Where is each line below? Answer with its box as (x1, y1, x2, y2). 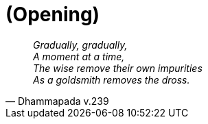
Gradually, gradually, (33, 38, 128, 51)
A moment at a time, (33, 50, 125, 62)
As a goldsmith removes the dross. (33, 73, 190, 86)
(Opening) (5, 3, 100, 26)
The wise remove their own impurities (33, 62, 203, 74)
